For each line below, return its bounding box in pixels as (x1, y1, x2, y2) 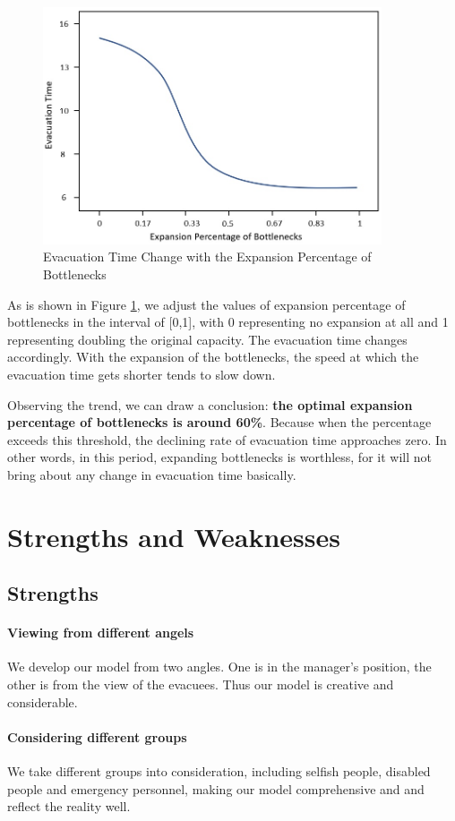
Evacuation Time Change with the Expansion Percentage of (43, 247, 372, 266)
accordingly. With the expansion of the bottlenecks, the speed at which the (7, 347, 419, 366)
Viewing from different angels (7, 623, 194, 642)
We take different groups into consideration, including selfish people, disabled (7, 762, 431, 781)
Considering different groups (7, 727, 187, 746)
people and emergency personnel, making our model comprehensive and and (7, 779, 425, 798)
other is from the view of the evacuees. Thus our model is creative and (7, 675, 394, 694)
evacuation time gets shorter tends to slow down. (7, 364, 276, 383)
